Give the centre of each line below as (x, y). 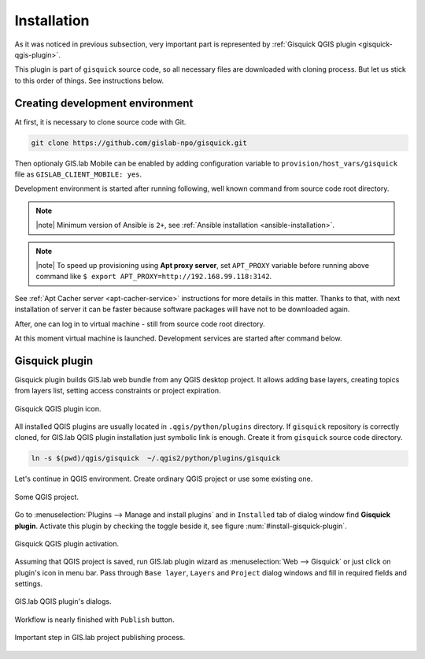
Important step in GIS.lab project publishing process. (100, 638)
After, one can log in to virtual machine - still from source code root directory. (140, 324)
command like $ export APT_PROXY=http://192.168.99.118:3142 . (154, 277)
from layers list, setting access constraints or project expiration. (118, 391)
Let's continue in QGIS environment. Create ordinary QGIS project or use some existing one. (164, 479)
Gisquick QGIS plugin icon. (58, 408)
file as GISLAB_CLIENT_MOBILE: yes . (78, 174)
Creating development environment (104, 103)
